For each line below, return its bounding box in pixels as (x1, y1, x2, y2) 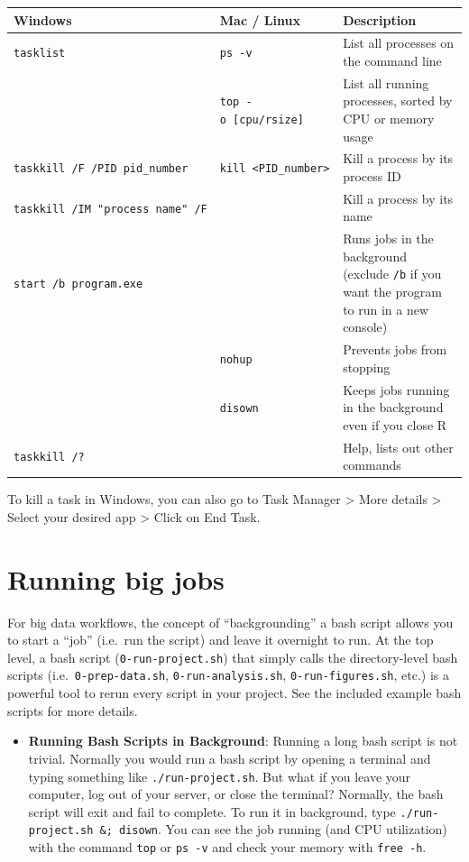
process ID (343, 167, 401, 185)
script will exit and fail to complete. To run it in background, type (28, 802, 396, 821)
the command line (343, 50, 442, 69)
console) (343, 317, 388, 336)
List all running (343, 73, 429, 92)
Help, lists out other (343, 437, 454, 456)
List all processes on (343, 33, 455, 52)
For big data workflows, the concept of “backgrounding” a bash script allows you (7, 612, 454, 631)
